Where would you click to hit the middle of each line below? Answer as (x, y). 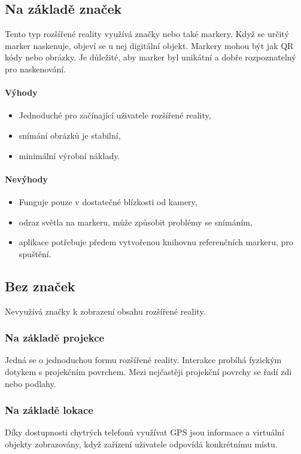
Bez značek (40, 286)
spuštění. (35, 253)
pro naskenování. (36, 68)
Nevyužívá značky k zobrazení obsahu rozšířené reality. (105, 311)
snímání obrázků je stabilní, (70, 135)
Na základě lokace (49, 410)
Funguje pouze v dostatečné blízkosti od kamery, (108, 201)
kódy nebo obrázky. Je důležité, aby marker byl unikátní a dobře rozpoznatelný (150, 57)
